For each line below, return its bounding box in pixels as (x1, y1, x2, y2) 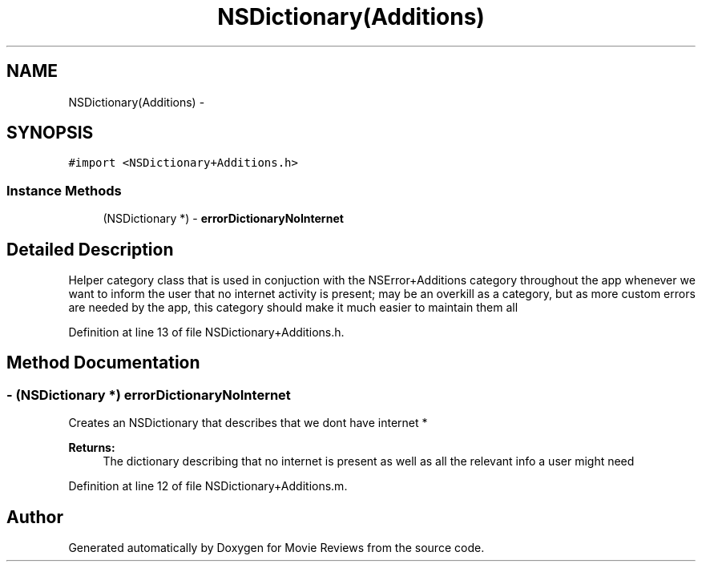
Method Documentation (6, 352, 200, 373)
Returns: (68, 441, 115, 455)
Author (6, 506, 63, 527)
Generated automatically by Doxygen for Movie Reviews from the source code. (68, 541, 485, 555)
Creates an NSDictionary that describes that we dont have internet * (68, 416, 428, 430)
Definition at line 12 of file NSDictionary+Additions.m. (68, 479, 348, 493)
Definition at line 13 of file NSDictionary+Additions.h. (68, 325, 345, 340)
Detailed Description (6, 239, 174, 260)
